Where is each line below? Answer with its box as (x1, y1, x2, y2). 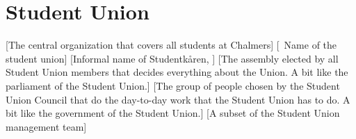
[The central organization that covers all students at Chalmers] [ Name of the (6, 38, 337, 52)
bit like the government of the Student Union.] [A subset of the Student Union (6, 106, 340, 120)
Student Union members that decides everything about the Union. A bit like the (6, 65, 348, 79)
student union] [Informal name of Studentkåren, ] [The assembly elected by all (6, 51, 339, 65)
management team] (6, 119, 87, 133)
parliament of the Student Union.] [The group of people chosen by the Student (6, 78, 340, 92)
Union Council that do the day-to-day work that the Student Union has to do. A (6, 92, 350, 106)
